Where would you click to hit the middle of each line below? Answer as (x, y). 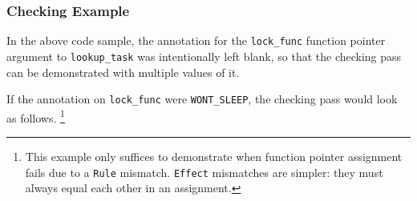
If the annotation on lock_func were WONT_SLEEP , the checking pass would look (202, 99)
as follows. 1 (36, 116)
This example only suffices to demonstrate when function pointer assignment (214, 157)
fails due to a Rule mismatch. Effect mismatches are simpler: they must (204, 172)
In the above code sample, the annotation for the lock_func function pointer (196, 40)
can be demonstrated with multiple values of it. (123, 72)
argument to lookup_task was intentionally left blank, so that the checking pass (204, 56)
